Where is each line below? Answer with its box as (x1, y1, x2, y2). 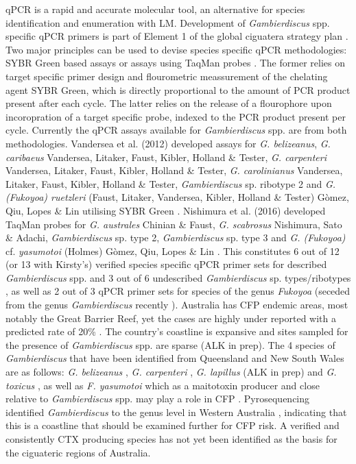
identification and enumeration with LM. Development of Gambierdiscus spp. (5, 15, 330, 29)
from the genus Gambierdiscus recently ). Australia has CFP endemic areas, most (5, 297, 348, 312)
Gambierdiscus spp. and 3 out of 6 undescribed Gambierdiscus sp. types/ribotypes (5, 270, 351, 284)
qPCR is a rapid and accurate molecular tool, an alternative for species (5, 2, 305, 16)
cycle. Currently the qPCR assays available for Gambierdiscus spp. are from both (5, 123, 347, 137)
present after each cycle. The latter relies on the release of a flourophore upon (5, 96, 332, 110)
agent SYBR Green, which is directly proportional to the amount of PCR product (5, 82, 351, 97)
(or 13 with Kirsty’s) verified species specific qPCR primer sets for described (5, 257, 327, 271)
